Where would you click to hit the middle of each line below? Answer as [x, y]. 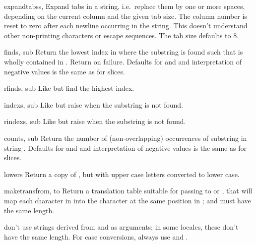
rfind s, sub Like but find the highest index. [69, 88]
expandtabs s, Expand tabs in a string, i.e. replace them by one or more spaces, [125, 6]
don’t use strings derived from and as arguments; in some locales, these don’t [121, 227]
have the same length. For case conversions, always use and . [96, 236]
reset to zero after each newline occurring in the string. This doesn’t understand [126, 26]
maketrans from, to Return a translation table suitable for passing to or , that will [128, 191]
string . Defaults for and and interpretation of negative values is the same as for [125, 148]
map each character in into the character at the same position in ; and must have [128, 200]
